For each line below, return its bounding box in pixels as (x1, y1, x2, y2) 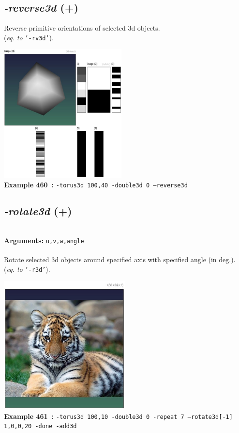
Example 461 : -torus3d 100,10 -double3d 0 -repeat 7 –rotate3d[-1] (4, 411, 233, 421)
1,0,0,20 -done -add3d (4, 423, 77, 430)
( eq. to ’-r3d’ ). (4, 264, 50, 274)
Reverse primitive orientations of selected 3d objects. (4, 23, 160, 33)
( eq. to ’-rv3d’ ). (4, 32, 54, 42)
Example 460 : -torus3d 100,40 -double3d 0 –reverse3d (4, 179, 188, 189)
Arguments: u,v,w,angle (4, 235, 84, 246)
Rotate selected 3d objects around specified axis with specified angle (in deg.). (4, 254, 236, 265)
